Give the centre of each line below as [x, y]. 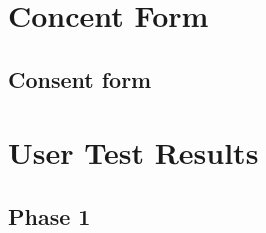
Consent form [80, 78]
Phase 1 [49, 215]
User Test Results [133, 152]
